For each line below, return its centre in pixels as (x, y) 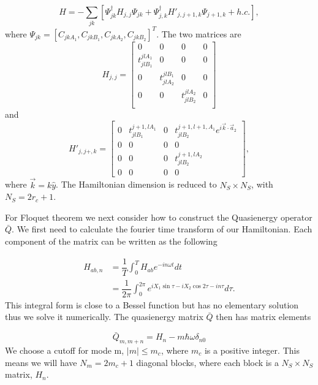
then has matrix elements (263, 317)
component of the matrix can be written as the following (111, 241)
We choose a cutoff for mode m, (65, 350)
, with (262, 184)
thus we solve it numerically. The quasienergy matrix (104, 317)
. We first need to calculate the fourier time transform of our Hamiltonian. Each (162, 229)
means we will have (41, 362)
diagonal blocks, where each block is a (207, 362)
